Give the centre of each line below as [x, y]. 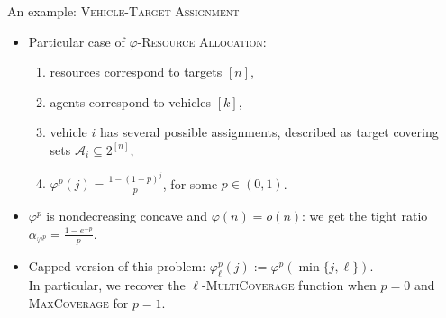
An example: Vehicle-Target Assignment [123, 11]
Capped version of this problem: [117, 265]
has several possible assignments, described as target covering [269, 132]
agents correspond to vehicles [130, 101]
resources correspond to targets [136, 72]
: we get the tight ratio [365, 216]
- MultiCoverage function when [289, 285]
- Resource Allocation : [202, 41]
